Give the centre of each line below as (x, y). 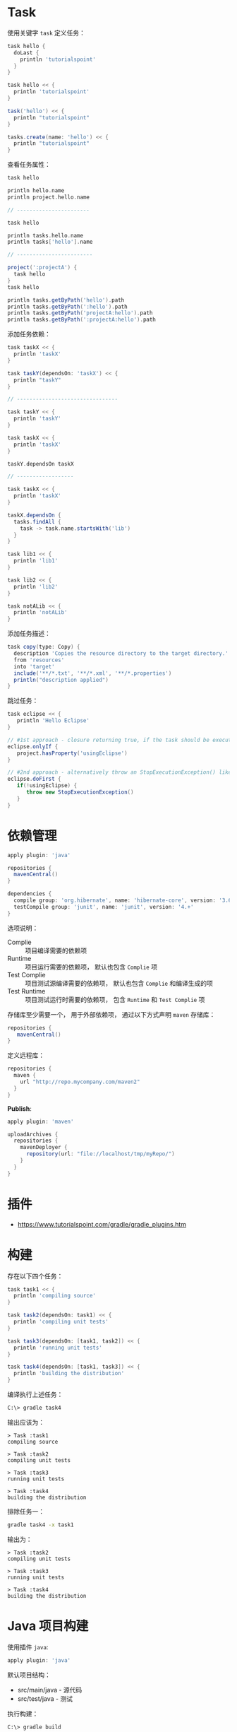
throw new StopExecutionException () (80, 792)
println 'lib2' (36, 587)
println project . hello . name (49, 197)
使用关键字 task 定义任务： (47, 33)
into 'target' (34, 666)
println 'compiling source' (55, 1296)
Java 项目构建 (48, 1626)
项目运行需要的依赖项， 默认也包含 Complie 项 (91, 967)
